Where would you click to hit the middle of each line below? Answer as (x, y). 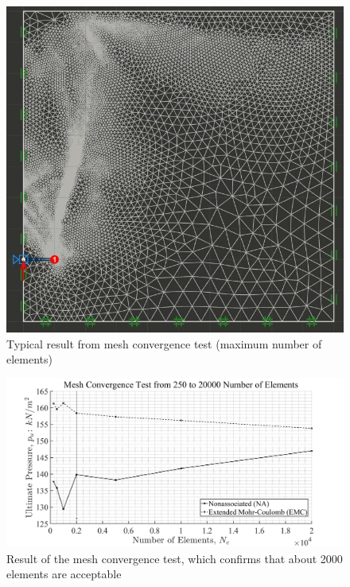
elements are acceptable (64, 574)
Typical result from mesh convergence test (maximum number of (164, 343)
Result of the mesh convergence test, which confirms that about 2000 (175, 558)
